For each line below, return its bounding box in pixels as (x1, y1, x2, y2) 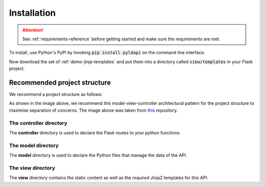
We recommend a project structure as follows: (9, 92, 103, 97)
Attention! (22, 27, 44, 33)
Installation (9, 7, 56, 18)
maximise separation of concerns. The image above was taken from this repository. (9, 107, 178, 113)
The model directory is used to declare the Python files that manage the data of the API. (9, 153, 187, 158)
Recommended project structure (9, 78, 111, 87)
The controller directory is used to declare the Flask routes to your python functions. (9, 129, 181, 135)
